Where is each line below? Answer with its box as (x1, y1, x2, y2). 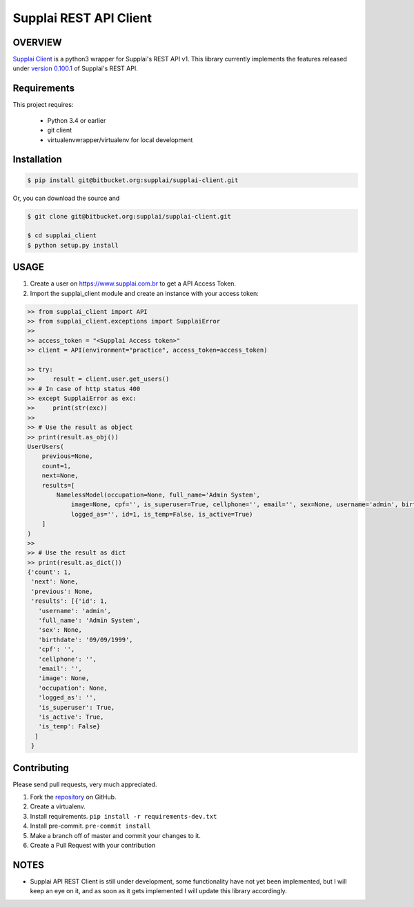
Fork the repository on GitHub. (30, 793, 117, 801)
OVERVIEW (12, 37, 62, 48)
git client (47, 126, 72, 134)
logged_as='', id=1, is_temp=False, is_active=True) (70, 510, 253, 518)
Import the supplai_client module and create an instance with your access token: (30, 289, 259, 297)
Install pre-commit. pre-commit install (30, 821, 151, 830)
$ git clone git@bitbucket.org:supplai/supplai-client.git (27, 212, 231, 220)
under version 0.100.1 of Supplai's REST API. (12, 64, 138, 72)
